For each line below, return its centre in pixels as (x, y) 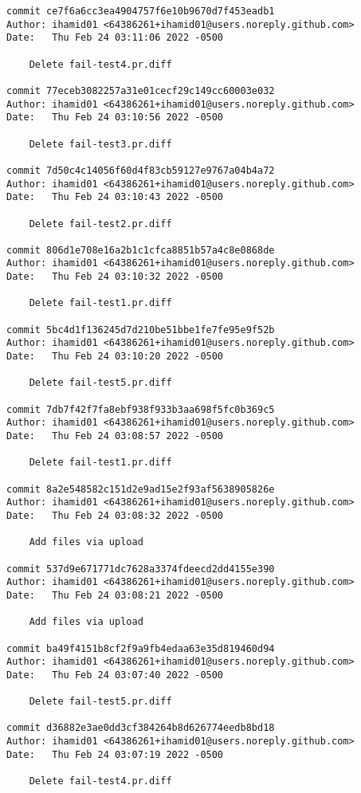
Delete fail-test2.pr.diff (100, 224)
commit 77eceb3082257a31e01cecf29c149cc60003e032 (141, 90)
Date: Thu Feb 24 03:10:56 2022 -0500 (115, 118)
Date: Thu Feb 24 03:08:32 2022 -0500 (115, 515)
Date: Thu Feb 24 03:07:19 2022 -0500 (115, 754)
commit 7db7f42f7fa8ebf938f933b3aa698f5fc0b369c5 (141, 409)
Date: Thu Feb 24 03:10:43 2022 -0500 (115, 197)
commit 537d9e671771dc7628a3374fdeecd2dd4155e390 (141, 569)
